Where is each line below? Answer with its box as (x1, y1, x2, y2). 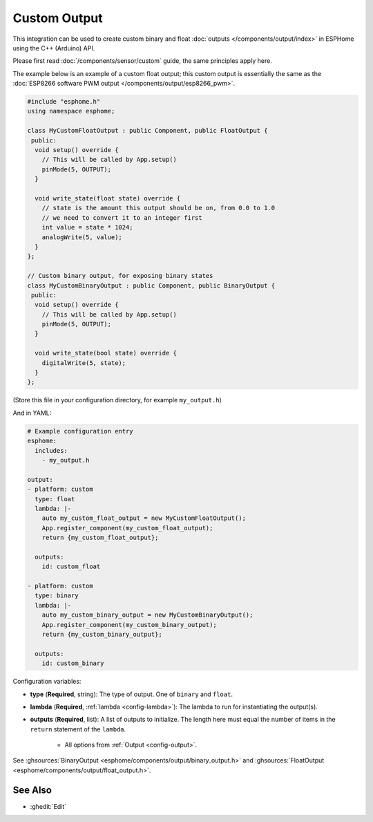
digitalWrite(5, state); (41, 359, 126, 366)
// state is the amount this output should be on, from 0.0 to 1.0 (41, 204, 276, 212)
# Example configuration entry (27, 427, 134, 435)
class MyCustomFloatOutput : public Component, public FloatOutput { (27, 127, 268, 135)
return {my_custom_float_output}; (41, 534, 159, 542)
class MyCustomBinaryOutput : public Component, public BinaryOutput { (27, 281, 276, 290)
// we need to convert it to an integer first (41, 214, 203, 221)
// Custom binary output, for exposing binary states (27, 272, 213, 280)
